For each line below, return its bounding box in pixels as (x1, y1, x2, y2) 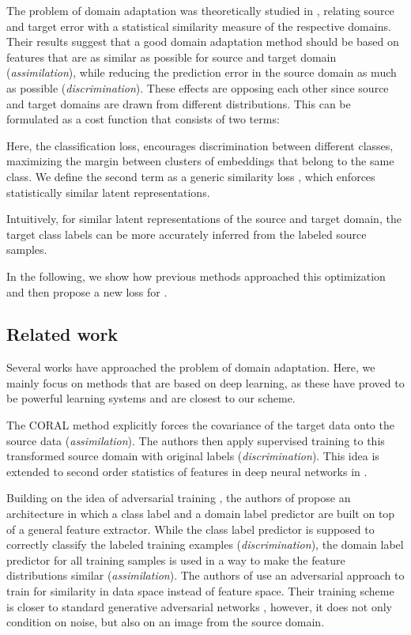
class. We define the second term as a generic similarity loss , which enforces (6, 168, 375, 184)
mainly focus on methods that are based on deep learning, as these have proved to (6, 374, 405, 391)
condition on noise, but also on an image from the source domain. (6, 614, 325, 630)
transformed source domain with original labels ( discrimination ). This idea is (6, 448, 379, 464)
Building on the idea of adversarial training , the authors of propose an (6, 489, 351, 506)
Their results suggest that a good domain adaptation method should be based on (6, 33, 399, 50)
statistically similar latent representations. (6, 183, 210, 200)
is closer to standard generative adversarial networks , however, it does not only (6, 598, 392, 614)
